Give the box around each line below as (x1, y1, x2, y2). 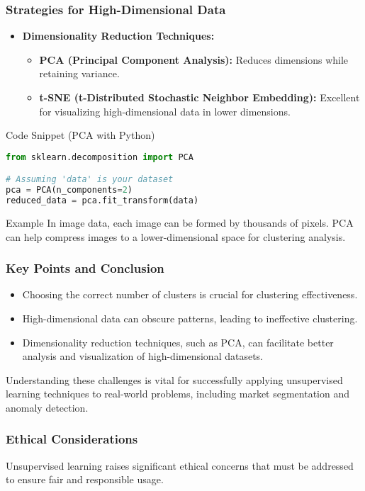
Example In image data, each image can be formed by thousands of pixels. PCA (6, 215, 354, 230)
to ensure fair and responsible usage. (6, 472, 164, 487)
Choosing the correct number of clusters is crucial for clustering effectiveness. (22, 287, 358, 302)
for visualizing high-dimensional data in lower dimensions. (39, 103, 291, 118)
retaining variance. (39, 66, 120, 81)
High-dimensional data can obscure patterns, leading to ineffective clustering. (22, 310, 358, 325)
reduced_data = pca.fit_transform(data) (6, 196, 199, 206)
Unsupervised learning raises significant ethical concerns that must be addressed (6, 458, 354, 473)
